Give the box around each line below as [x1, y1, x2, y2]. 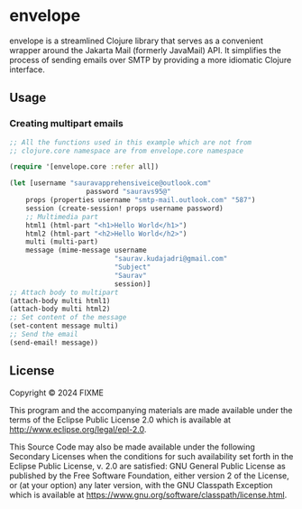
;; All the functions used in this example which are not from [9, 137, 252, 147]
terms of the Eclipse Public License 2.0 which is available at [9, 414, 232, 425]
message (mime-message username [25, 245, 147, 255]
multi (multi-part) [25, 237, 99, 246]
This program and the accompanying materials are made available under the [9, 404, 293, 415]
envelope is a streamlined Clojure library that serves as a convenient [9, 35, 263, 46]
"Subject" [114, 263, 151, 272]
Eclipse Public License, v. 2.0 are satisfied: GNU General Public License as [9, 460, 286, 471]
